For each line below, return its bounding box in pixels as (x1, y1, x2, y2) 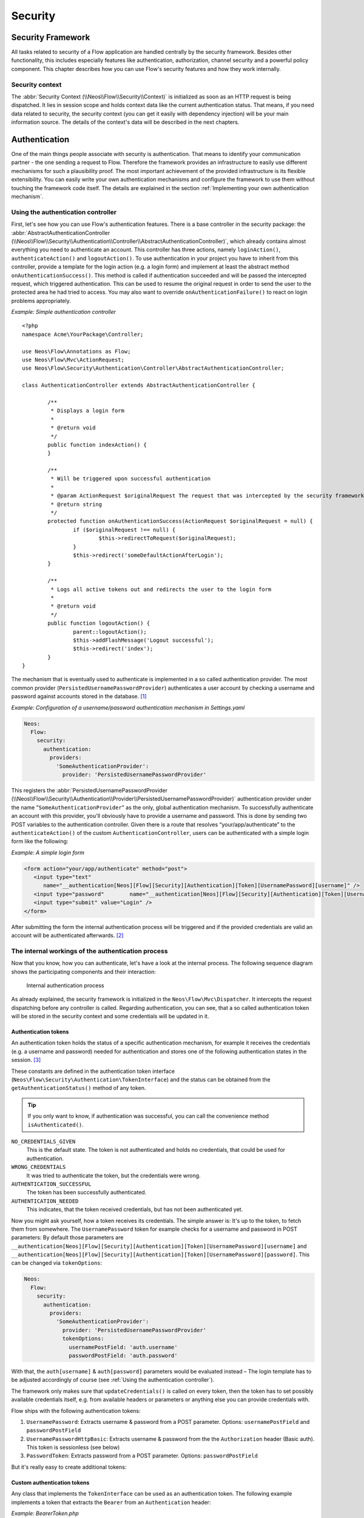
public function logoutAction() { (47, 620, 150, 627)
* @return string (50, 501, 103, 508)
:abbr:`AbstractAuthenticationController (11, 229, 110, 236)
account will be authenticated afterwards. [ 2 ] (11, 932, 124, 939)
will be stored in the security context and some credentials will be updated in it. (11, 1013, 209, 1020)
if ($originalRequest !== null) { (73, 526, 176, 533)
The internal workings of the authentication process (11, 947, 168, 955)
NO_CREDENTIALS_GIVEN (11, 1138, 76, 1145)
